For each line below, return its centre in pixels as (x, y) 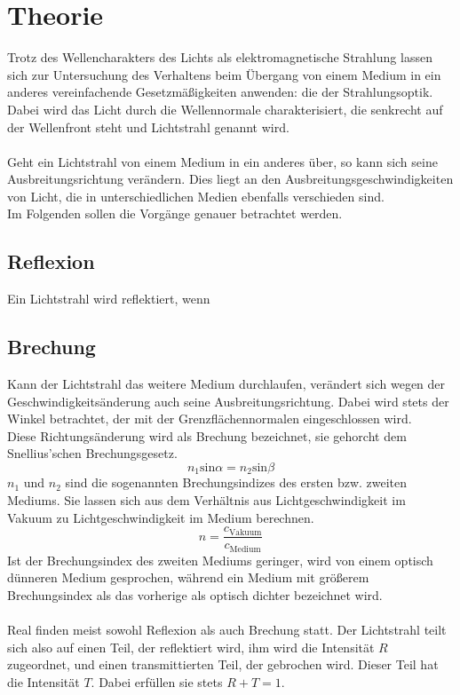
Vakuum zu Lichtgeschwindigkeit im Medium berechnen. (161, 517)
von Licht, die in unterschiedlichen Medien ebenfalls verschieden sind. (196, 196)
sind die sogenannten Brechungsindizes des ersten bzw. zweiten (236, 482)
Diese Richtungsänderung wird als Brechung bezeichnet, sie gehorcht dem (207, 435)
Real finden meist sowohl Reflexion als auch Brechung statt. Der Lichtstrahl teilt (227, 630)
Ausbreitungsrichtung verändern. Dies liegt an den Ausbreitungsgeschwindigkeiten (230, 179)
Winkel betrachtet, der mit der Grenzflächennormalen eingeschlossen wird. (210, 419)
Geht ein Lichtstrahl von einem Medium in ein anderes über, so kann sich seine (222, 161)
